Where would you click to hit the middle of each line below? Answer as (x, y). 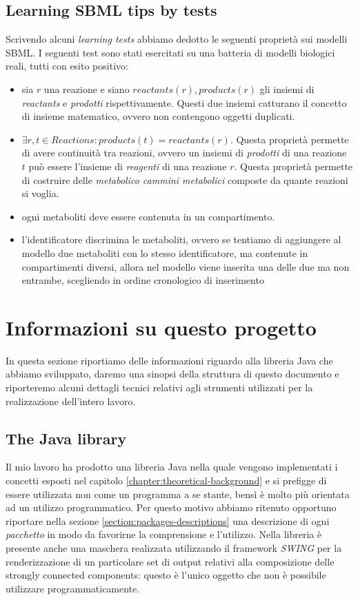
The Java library (66, 438)
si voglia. (40, 193)
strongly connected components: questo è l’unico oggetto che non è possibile (166, 575)
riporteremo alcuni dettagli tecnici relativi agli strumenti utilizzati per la (159, 387)
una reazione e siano (87, 89)
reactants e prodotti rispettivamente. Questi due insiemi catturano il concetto (184, 102)
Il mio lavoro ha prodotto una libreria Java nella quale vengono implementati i (172, 467)
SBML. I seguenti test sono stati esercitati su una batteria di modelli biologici (170, 52)
